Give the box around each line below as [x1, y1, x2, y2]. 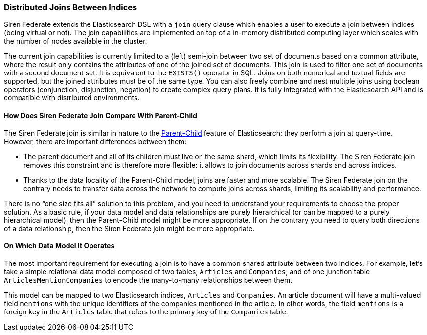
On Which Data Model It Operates [4, 241, 115, 250]
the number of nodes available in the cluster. [4, 37, 147, 46]
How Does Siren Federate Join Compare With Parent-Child [4, 111, 197, 120]
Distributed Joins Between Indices [4, 2, 137, 12]
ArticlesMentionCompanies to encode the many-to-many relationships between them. [4, 275, 292, 284]
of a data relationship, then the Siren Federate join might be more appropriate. [4, 224, 255, 233]
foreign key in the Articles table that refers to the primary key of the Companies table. [4, 307, 288, 316]
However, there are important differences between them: [4, 137, 187, 145]
